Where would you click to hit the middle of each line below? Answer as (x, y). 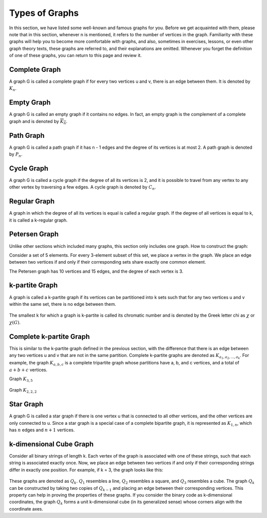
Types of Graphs (44, 13)
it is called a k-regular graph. (38, 220)
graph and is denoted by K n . (38, 122)
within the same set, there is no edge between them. (63, 304)
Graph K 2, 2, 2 (23, 391)
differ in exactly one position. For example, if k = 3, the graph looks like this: (86, 470)
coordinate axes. (26, 509)
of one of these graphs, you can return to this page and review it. (75, 56)
